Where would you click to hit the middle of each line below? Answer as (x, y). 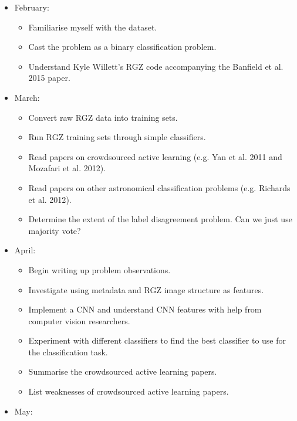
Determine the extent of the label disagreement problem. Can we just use (160, 219)
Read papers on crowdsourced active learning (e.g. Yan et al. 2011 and (155, 156)
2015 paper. (49, 78)
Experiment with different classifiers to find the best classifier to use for (157, 340)
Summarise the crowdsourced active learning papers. (123, 371)
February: (32, 7)
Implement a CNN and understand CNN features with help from (145, 309)
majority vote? (55, 230)
